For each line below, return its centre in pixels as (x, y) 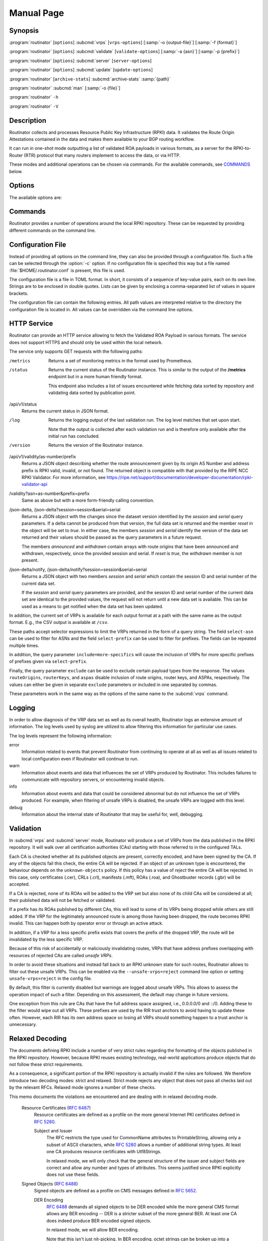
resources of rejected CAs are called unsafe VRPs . (61, 955)
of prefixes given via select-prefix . (48, 661)
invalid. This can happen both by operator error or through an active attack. (86, 923)
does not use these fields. (73, 1174)
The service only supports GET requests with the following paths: (76, 351)
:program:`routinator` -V (34, 106)
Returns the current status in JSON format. (65, 411)
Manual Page (37, 13)
